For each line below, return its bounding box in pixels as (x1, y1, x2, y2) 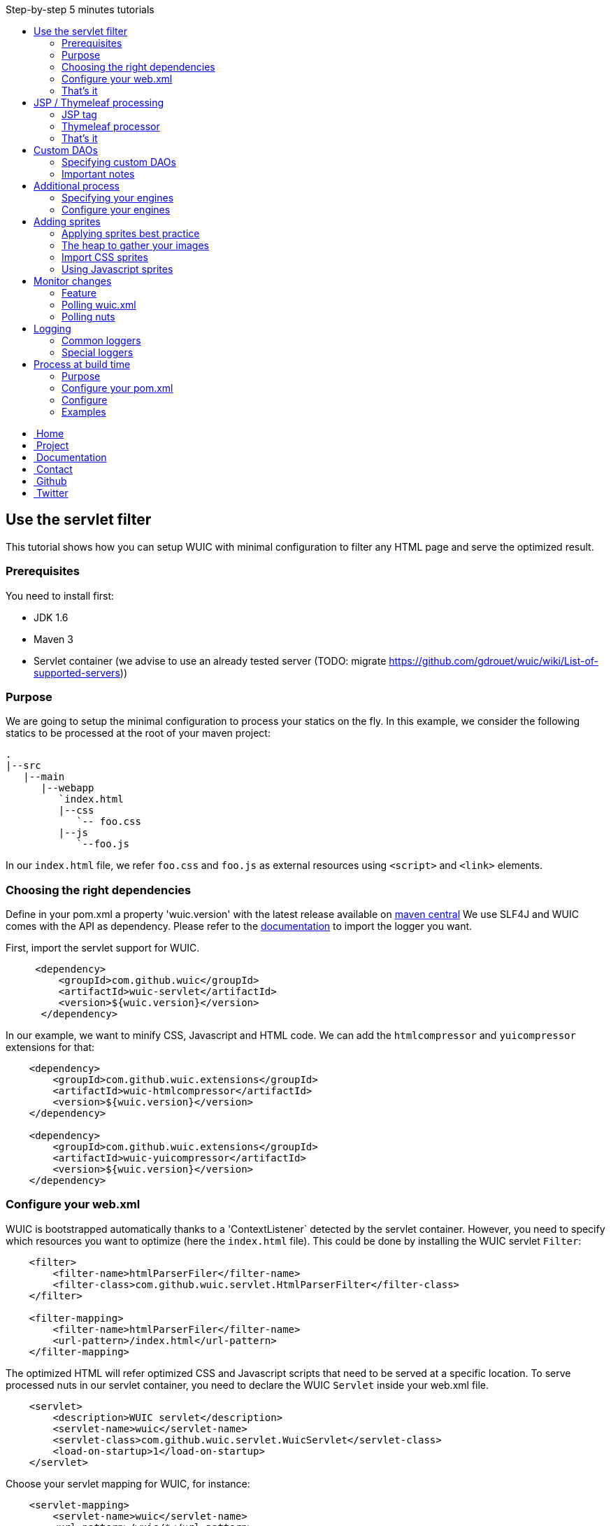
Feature (62, 287, 96, 299)
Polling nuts (62, 311, 115, 323)
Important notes (62, 168, 135, 180)
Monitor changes (34, 275, 112, 287)
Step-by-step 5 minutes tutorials (6, 3, 154, 15)
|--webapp (41, 782, 94, 794)
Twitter (36, 487, 69, 499)
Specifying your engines (62, 192, 174, 204)
